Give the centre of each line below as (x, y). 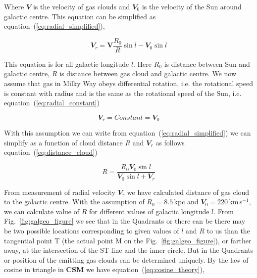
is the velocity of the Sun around (192, 6)
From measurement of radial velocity (60, 192)
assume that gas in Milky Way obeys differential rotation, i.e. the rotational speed (128, 83)
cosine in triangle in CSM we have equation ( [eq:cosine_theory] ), (104, 269)
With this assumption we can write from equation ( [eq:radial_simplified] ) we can (128, 133)
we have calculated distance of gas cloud (188, 192)
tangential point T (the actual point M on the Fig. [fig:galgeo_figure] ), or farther (128, 240)
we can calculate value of (42, 211)
